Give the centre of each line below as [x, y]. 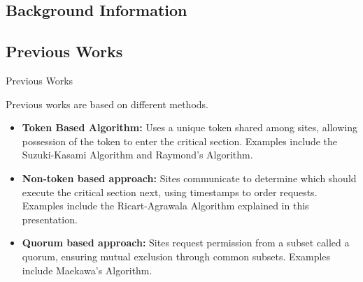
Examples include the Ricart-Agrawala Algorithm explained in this [165, 206]
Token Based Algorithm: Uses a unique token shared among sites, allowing [190, 127]
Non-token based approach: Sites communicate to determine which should [189, 178]
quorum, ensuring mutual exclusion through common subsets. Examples [176, 256]
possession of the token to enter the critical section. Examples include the [180, 141]
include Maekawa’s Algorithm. [87, 270]
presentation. [50, 219]
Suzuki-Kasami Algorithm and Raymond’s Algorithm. [137, 155]
